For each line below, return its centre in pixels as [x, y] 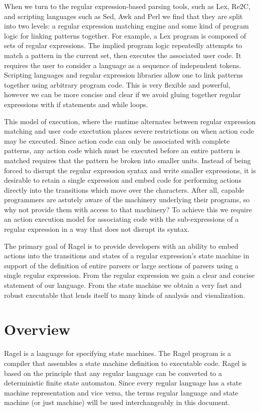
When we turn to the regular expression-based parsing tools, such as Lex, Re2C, [127, 6]
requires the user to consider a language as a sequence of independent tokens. [123, 65]
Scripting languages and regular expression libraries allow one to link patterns [124, 75]
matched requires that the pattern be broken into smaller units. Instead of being [127, 160]
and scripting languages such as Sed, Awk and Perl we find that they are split [123, 16]
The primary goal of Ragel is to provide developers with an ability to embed [121, 246]
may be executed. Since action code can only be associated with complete [117, 140]
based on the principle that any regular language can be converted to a [113, 373]
